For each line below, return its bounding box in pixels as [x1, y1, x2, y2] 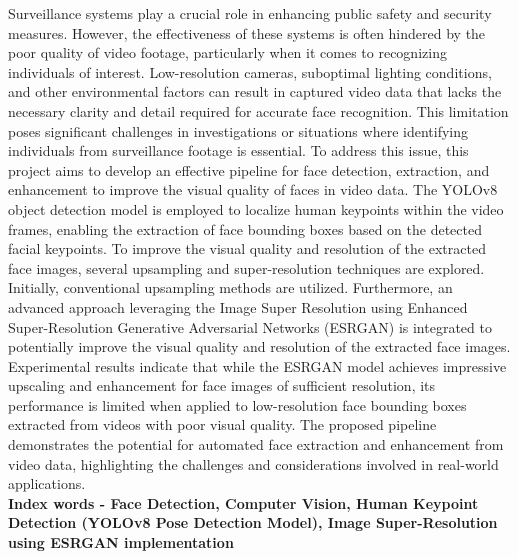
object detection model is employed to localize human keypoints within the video [8, 198, 504, 219]
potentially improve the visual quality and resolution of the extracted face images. [8, 336, 511, 357]
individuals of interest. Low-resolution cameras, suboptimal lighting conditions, [8, 61, 492, 82]
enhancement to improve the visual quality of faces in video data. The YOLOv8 [8, 179, 498, 200]
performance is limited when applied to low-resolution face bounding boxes [8, 394, 467, 415]
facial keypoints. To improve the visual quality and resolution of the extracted [8, 238, 486, 259]
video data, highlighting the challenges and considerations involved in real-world [8, 453, 499, 474]
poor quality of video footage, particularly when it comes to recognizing [8, 42, 447, 63]
